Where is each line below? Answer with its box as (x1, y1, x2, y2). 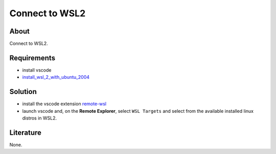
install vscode (22, 67, 52, 73)
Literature (9, 128, 42, 137)
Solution (9, 87, 37, 96)
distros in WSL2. (22, 115, 57, 121)
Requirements (9, 53, 56, 62)
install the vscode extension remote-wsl (22, 101, 107, 107)
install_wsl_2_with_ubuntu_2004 (22, 74, 89, 80)
